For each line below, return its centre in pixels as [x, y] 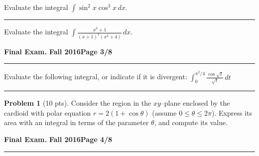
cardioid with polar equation [48, 112]
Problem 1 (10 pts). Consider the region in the [78, 103]
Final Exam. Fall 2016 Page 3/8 [58, 51]
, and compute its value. [191, 122]
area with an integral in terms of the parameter [76, 122]
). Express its [232, 112]
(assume [164, 112]
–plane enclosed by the [195, 103]
